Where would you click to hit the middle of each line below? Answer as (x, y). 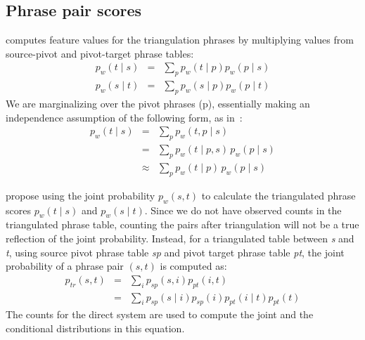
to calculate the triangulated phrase (278, 195)
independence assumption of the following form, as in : (124, 117)
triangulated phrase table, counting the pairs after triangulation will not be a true (182, 224)
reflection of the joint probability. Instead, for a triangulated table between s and (180, 238)
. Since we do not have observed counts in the (243, 210)
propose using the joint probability (81, 195)
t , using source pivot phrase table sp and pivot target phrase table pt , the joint (175, 252)
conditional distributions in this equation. (95, 328)
